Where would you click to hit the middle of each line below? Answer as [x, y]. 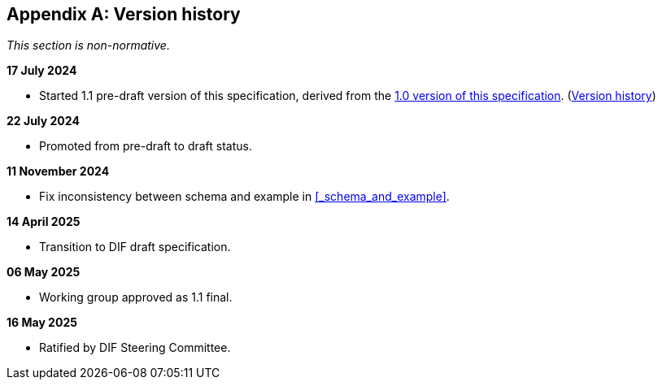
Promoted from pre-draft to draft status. [146, 146]
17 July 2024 [42, 71]
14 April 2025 [44, 222]
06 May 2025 [44, 272]
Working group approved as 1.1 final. [136, 297]
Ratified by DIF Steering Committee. [135, 348]
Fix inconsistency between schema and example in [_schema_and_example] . [244, 197]
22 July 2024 [43, 121]
